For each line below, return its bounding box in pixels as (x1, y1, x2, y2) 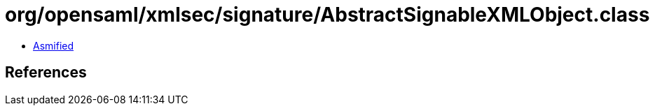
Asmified (33, 39, 74, 52)
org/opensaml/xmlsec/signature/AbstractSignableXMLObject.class (5, 3, 650, 27)
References (5, 64, 87, 82)
